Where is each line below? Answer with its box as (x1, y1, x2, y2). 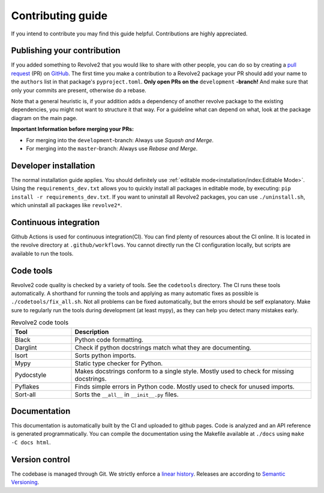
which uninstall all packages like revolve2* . (11, 202, 122, 209)
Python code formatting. (74, 335, 144, 343)
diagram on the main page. (11, 114, 78, 121)
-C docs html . (11, 438, 51, 446)
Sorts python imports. (74, 351, 136, 360)
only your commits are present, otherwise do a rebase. (11, 86, 146, 94)
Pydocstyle (14, 371, 47, 379)
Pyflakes (14, 382, 40, 390)
